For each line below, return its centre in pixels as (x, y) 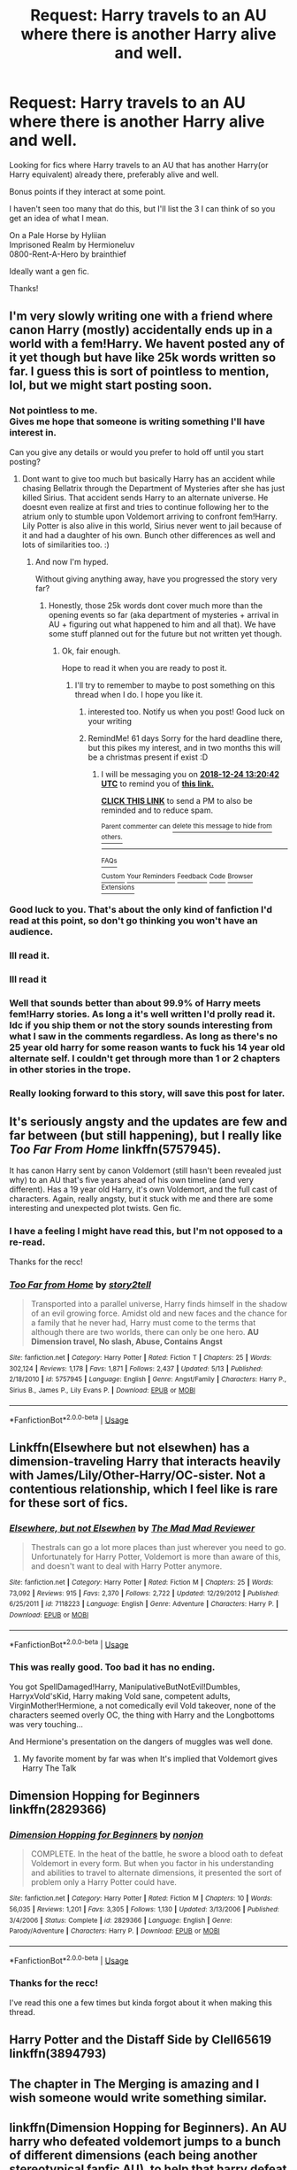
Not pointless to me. (53, 411)
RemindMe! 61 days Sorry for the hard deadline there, (185, 738)
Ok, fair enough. (91, 651)
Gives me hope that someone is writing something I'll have (137, 421)
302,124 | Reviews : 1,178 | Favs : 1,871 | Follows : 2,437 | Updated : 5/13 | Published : (136, 1369)
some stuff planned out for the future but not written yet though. (165, 633)
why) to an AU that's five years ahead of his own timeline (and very (132, 1180)
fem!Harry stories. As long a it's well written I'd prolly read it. (142, 1014)
